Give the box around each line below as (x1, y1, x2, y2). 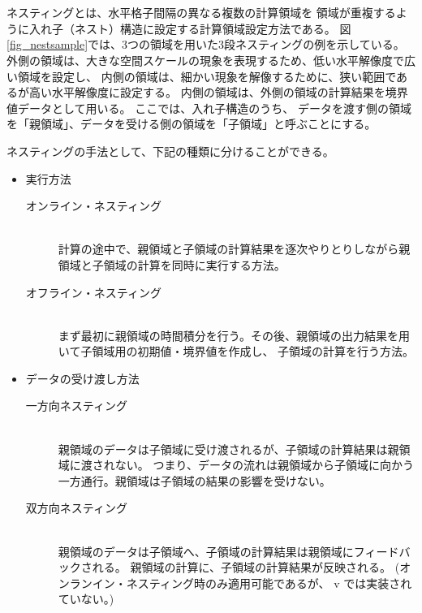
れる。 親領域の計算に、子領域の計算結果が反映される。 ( (92, 559, 400, 576)
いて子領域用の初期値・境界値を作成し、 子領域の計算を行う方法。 (58, 343, 415, 360)
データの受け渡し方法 (25, 369, 140, 386)
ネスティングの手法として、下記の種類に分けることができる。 (6, 142, 334, 159)
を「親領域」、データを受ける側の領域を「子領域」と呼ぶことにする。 (6, 115, 377, 132)
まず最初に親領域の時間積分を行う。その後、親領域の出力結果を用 (58, 326, 410, 343)
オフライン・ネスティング (25, 283, 161, 300)
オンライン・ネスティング (25, 197, 161, 214)
